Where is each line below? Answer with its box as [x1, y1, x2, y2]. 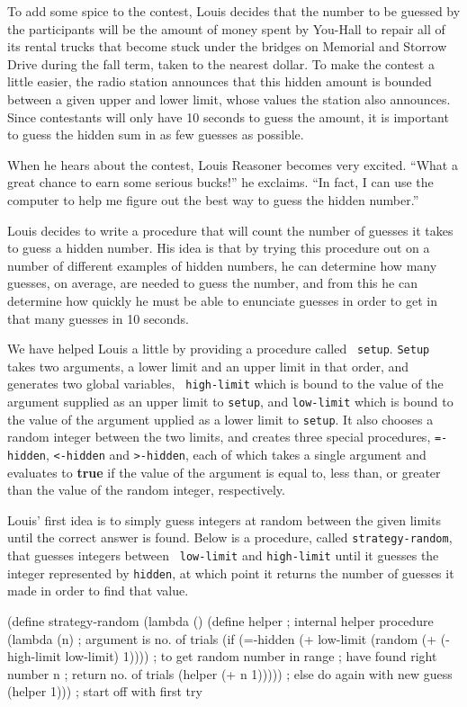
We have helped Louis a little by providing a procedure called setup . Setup [7, 339, 430, 358]
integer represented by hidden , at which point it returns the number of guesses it [7, 563, 454, 582]
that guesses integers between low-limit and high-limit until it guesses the [7, 546, 439, 565]
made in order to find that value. [7, 581, 189, 600]
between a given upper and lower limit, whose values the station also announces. [7, 89, 451, 108]
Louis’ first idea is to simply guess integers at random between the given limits [7, 510, 441, 529]
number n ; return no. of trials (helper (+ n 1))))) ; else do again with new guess [7, 664, 453, 683]
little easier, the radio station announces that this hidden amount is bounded [7, 72, 432, 91]
